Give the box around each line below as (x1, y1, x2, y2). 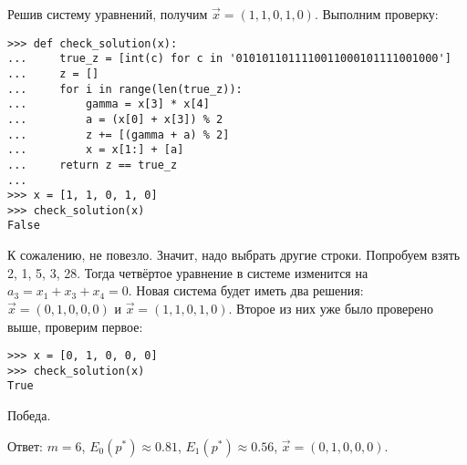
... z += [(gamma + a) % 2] (7, 128, 230, 141)
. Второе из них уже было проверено (228, 298, 434, 317)
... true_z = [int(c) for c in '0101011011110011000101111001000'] (7, 52, 451, 66)
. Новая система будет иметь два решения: (128, 281, 364, 300)
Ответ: (7, 436, 43, 455)
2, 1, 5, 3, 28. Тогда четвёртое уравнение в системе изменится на (7, 263, 368, 282)
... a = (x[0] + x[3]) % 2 (7, 112, 223, 126)
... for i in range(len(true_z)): (7, 82, 243, 96)
